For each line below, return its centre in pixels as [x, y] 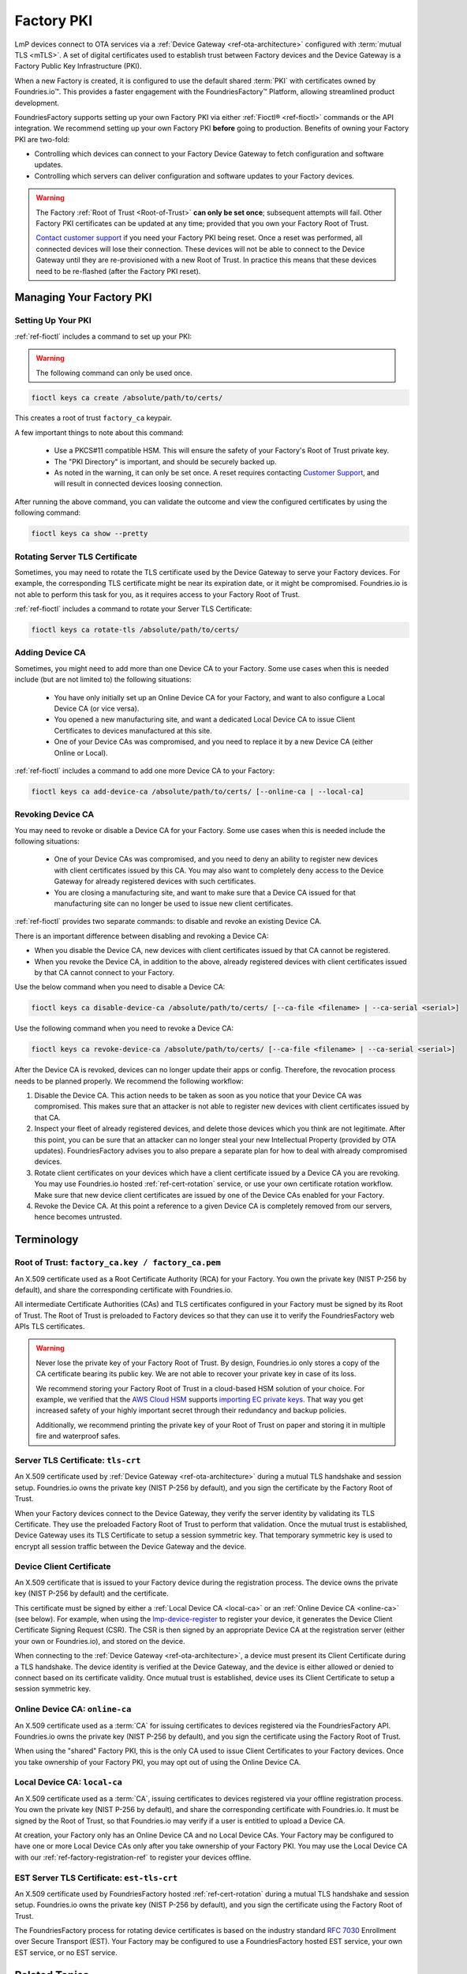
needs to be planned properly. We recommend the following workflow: [129, 1081]
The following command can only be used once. [114, 373]
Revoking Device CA [54, 815]
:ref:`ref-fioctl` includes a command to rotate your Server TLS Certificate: [133, 609]
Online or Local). [81, 752]
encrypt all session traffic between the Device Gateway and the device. [131, 1546]
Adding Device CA [50, 653]
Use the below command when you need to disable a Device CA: [120, 987]
